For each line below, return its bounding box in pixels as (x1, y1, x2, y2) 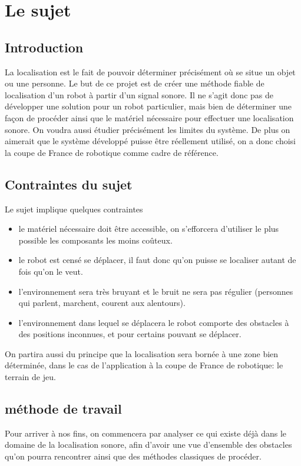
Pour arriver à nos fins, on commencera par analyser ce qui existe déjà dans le (5, 427, 286, 439)
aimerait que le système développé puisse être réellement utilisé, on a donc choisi (5, 135, 296, 147)
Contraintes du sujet (5, 175, 133, 193)
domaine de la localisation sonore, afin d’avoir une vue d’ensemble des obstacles (5, 438, 292, 451)
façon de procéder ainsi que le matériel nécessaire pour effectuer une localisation (5, 111, 294, 124)
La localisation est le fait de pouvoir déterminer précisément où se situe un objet (5, 65, 296, 78)
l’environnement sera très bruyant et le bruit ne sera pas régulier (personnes (18, 285, 293, 297)
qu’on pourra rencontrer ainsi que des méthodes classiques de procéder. (5, 450, 262, 462)
